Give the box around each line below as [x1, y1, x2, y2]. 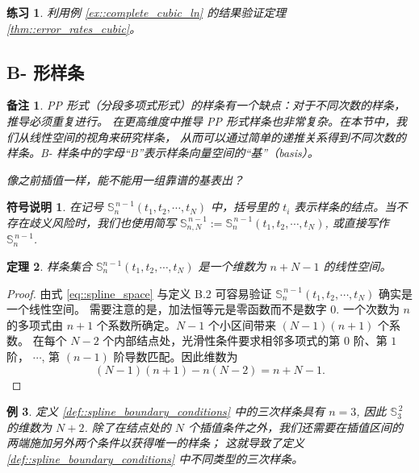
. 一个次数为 [336, 301, 400, 317]
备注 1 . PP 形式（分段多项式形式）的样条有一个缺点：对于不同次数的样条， [6, 97, 405, 114]
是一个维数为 [198, 258, 266, 274]
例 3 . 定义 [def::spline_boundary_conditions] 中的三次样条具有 [6, 403, 325, 420]
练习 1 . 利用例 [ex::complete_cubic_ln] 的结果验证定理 [6, 4, 287, 20]
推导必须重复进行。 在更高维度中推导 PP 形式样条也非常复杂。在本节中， [6, 112, 396, 129]
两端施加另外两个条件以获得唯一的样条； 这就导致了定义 [6, 434, 305, 451]
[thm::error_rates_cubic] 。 [6, 19, 141, 36]
